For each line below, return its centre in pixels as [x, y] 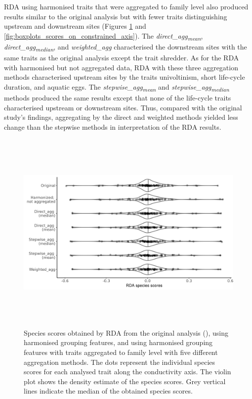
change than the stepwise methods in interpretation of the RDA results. [113, 126]
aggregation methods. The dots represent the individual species [120, 362]
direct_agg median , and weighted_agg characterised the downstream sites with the [126, 47]
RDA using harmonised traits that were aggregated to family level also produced [126, 6]
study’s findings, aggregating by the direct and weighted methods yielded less [121, 117]
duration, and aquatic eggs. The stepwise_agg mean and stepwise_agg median [117, 87]
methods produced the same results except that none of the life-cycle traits [118, 97]
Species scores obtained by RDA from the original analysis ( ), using [126, 332]
